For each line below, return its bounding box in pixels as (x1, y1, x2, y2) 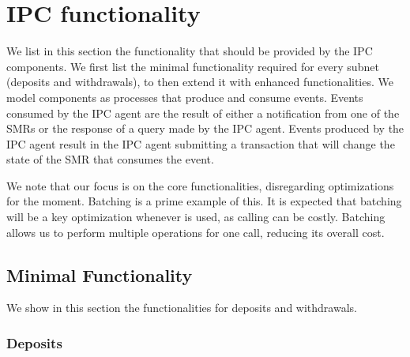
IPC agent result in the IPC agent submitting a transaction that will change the (6, 135, 395, 152)
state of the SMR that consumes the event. (6, 151, 214, 167)
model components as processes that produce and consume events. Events (6, 88, 363, 105)
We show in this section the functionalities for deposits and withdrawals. (6, 299, 357, 316)
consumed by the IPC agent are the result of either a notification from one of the (6, 104, 400, 121)
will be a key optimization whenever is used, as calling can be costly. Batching (6, 209, 386, 225)
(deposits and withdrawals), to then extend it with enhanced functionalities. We (6, 73, 393, 90)
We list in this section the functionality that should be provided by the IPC (6, 43, 373, 59)
